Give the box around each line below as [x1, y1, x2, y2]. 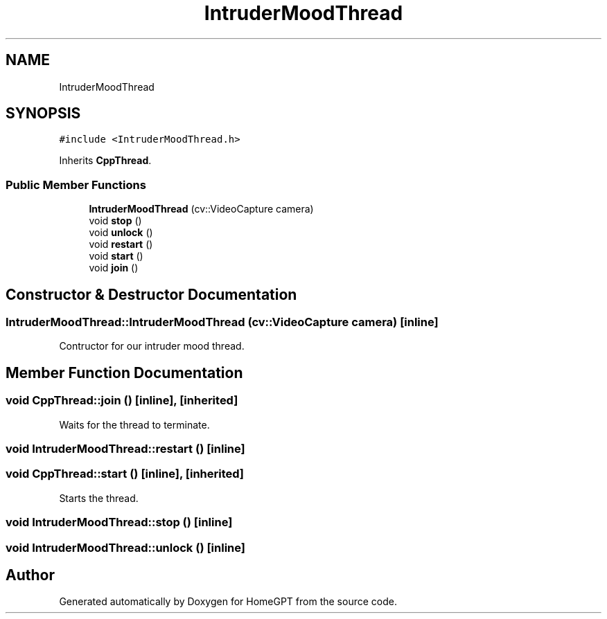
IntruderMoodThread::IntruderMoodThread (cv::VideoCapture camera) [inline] [6, 315, 439, 330]
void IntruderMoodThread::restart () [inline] [6, 442, 245, 456]
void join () [89, 262, 139, 274]
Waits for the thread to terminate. [59, 418, 210, 431]
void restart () [89, 238, 153, 251]
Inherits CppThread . [59, 154, 152, 167]
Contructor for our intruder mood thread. [59, 340, 245, 352]
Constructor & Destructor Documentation [6, 285, 297, 303]
